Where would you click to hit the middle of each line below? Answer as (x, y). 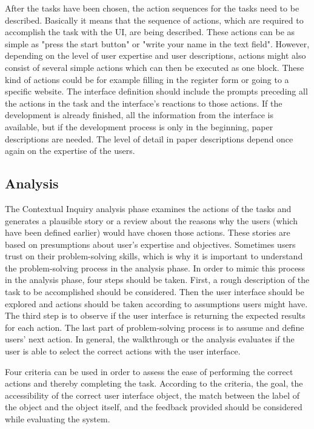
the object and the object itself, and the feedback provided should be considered (154, 407)
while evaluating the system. (58, 419)
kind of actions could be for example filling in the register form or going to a (147, 79)
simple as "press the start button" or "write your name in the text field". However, (157, 43)
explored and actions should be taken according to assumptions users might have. (156, 303)
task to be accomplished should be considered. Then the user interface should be (155, 292)
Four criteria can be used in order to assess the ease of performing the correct (149, 371)
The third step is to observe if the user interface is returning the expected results (155, 315)
